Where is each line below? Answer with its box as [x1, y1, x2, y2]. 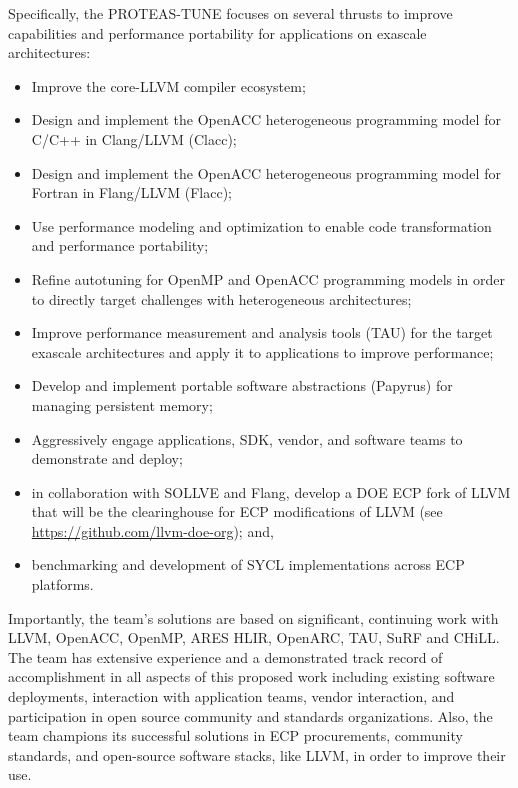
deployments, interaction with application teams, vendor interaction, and [8, 686, 455, 707]
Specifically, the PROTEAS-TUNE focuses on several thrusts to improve [8, 3, 453, 23]
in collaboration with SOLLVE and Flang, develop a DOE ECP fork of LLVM [31, 481, 511, 502]
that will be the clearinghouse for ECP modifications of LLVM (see [31, 501, 443, 522]
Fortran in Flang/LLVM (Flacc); [31, 182, 232, 203]
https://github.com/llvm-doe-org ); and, [31, 520, 274, 541]
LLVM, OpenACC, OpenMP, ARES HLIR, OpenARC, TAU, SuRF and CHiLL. [8, 627, 500, 648]
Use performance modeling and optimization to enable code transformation [31, 215, 492, 236]
